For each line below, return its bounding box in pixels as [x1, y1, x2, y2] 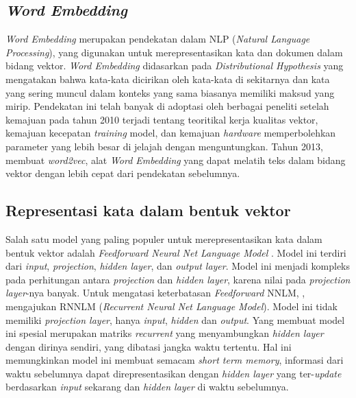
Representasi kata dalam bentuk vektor [5, 200, 291, 221]
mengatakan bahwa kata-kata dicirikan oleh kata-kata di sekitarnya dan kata [5, 71, 330, 86]
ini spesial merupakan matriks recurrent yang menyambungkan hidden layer [5, 326, 324, 340]
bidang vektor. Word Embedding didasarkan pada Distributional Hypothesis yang [5, 58, 344, 73]
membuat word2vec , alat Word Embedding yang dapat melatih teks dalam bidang [5, 152, 346, 167]
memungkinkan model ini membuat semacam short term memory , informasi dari [5, 353, 344, 367]
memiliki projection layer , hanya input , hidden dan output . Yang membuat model [5, 312, 345, 327]
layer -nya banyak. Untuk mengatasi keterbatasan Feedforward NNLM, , [5, 285, 305, 300]
